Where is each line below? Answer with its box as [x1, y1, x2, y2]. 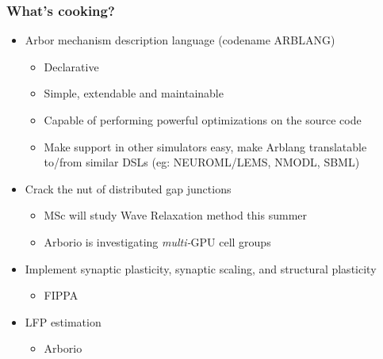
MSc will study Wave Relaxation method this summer [44, 207, 308, 223]
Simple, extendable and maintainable [44, 85, 224, 101]
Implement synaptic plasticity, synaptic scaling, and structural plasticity [25, 260, 377, 277]
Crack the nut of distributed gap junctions [25, 180, 232, 197]
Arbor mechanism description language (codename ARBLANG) [25, 32, 335, 48]
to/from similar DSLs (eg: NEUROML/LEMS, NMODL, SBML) [44, 154, 360, 170]
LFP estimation [25, 313, 101, 330]
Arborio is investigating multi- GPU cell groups [44, 233, 271, 250]
